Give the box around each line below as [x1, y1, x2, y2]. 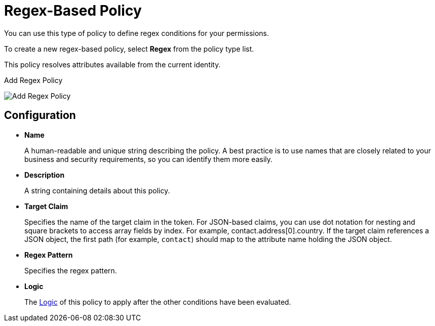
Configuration [4, 109, 76, 122]
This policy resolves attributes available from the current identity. [4, 60, 221, 69]
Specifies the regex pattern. [24, 266, 117, 275]
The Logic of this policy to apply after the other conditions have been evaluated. [24, 297, 291, 306]
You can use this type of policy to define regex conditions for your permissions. [4, 28, 269, 37]
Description [24, 170, 65, 179]
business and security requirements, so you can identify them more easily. [24, 154, 273, 164]
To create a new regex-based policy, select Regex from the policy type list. [4, 44, 254, 53]
